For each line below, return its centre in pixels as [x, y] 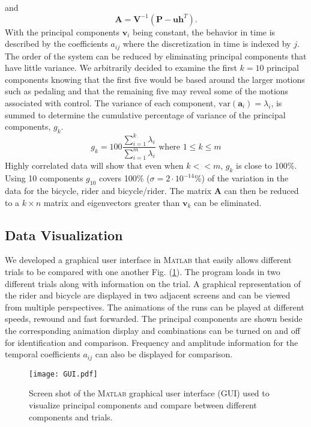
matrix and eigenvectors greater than [112, 202]
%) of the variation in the [241, 178]
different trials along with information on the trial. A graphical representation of [153, 283]
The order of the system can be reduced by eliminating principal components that [156, 56]
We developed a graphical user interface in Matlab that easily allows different [148, 260]
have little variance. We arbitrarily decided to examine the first [121, 68]
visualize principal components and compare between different [143, 404]
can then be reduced [261, 191]
